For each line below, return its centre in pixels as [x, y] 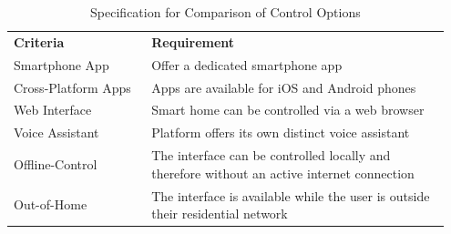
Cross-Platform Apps [72, 87]
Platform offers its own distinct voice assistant [281, 132]
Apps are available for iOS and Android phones [284, 87]
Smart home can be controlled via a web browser [288, 110]
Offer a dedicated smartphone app [247, 64]
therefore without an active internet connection [283, 173]
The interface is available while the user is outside [291, 195]
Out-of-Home [51, 204]
